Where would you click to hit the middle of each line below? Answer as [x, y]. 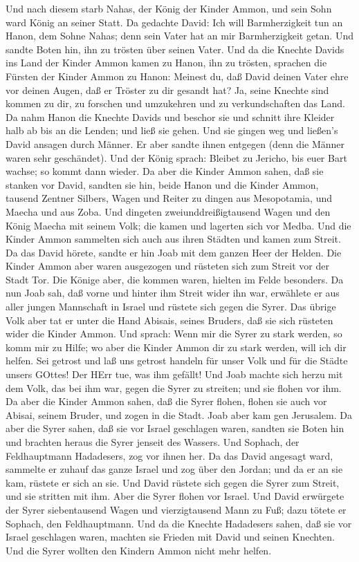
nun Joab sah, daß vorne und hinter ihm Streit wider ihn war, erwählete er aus [173, 293]
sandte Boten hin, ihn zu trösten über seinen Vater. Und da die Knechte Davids [175, 49]
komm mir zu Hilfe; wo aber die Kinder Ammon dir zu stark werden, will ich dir [176, 347]
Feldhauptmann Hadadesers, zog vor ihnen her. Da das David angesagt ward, [169, 455]
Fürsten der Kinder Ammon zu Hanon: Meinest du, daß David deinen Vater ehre [177, 76]
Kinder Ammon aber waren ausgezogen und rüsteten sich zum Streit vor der [167, 266]
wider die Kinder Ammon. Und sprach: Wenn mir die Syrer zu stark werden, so [174, 334]
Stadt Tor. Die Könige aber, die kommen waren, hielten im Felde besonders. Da [175, 279]
